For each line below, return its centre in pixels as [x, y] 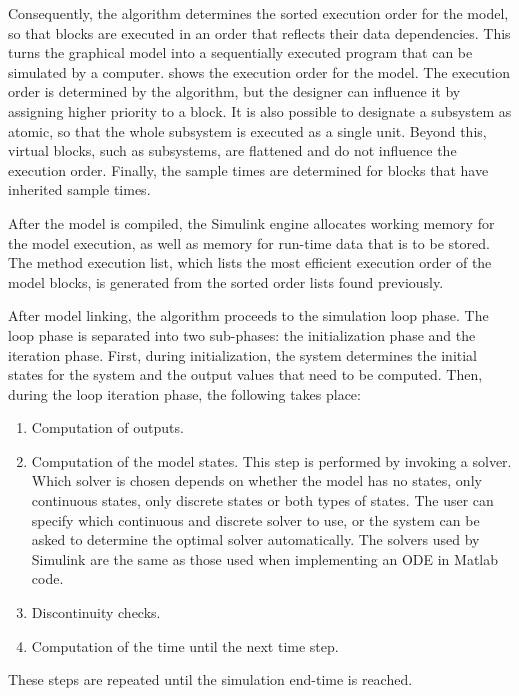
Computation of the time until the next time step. [185, 645]
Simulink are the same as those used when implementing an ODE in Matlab [265, 558]
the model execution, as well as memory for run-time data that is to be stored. [249, 242]
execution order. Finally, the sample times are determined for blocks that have [248, 169]
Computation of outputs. [107, 427]
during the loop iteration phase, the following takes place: [184, 393]
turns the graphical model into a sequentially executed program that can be [240, 52]
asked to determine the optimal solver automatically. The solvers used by [255, 539]
